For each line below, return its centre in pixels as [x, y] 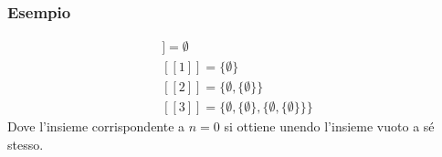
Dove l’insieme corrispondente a [96, 126]
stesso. [26, 144]
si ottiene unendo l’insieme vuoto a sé [329, 126]
